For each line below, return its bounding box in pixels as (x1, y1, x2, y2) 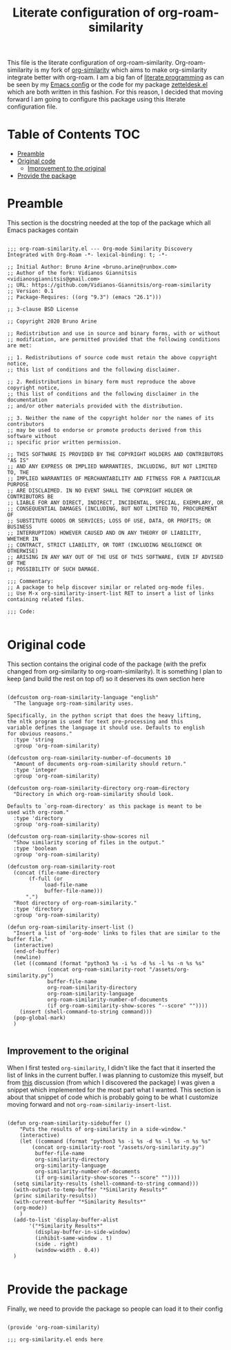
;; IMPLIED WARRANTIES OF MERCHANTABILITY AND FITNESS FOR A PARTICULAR (7, 475, 221, 482)
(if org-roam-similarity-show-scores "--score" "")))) (47, 1002, 208, 1009)
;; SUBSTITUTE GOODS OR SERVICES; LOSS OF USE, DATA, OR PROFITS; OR (7, 517, 212, 524)
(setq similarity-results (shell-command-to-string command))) (13, 1180, 199, 1187)
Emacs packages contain (7, 226, 79, 234)
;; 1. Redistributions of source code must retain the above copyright (7, 354, 217, 361)
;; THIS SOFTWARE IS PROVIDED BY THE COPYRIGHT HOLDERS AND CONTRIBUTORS (7, 451, 224, 458)
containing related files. (7, 596, 85, 603)
